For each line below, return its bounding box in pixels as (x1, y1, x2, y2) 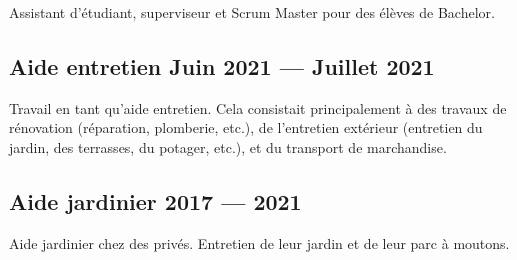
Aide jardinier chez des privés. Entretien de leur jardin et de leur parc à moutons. (9, 232, 510, 253)
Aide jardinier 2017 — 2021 (9, 185, 302, 216)
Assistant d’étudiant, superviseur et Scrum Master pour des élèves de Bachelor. (9, 2, 495, 22)
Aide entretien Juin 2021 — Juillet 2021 (9, 50, 435, 81)
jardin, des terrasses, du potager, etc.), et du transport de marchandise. (9, 136, 447, 157)
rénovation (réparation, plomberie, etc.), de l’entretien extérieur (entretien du (9, 117, 483, 138)
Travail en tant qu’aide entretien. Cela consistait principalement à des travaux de (9, 97, 507, 118)
